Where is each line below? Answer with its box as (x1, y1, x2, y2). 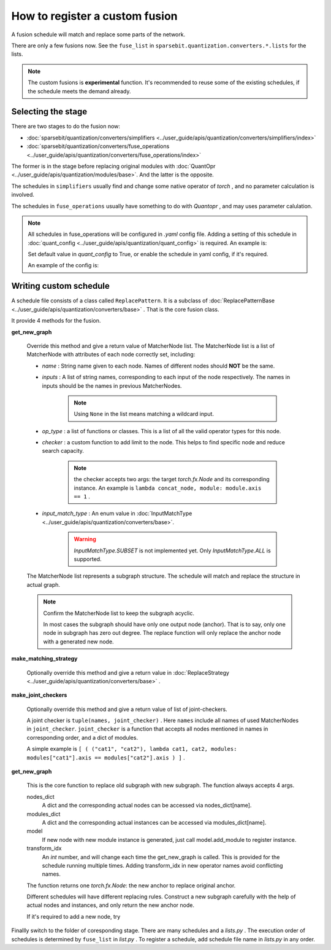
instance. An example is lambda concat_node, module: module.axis (74, 484, 262, 492)
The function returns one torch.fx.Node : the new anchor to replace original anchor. (26, 882, 236, 889)
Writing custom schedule (11, 281, 110, 291)
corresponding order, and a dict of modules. (26, 734, 138, 741)
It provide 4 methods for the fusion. (11, 317, 101, 324)
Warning (74, 535, 96, 543)
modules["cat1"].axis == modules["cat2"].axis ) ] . (26, 753, 185, 761)
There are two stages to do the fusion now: (11, 123, 121, 130)
